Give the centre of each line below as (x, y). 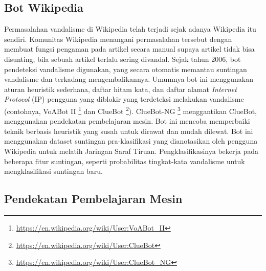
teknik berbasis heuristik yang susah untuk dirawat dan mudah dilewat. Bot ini (129, 131)
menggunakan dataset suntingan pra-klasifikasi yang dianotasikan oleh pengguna (131, 141)
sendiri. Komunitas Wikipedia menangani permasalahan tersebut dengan (118, 39)
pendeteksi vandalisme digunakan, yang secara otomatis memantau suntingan (126, 69)
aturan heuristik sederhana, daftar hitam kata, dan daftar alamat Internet (120, 89)
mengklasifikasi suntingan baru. (53, 171)
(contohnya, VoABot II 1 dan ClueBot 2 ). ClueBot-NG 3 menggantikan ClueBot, (131, 110)
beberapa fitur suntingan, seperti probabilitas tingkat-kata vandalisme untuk (125, 161)
